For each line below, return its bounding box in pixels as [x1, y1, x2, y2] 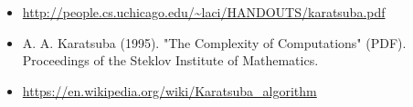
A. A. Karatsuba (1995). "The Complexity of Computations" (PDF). [22, 33, 407, 52]
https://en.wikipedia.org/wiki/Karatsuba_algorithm [22, 81, 317, 100]
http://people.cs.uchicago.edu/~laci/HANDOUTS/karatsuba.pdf [22, 3, 386, 21]
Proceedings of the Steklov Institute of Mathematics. [22, 51, 319, 70]
